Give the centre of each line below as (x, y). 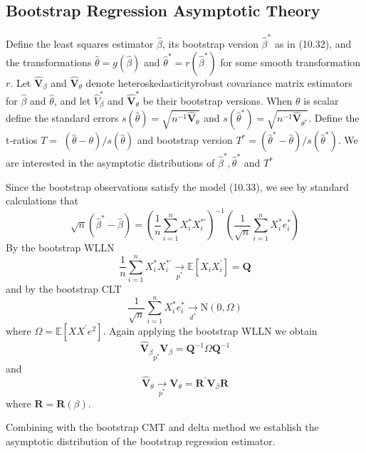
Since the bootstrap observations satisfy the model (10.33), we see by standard (177, 186)
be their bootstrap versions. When (218, 100)
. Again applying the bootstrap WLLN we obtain (210, 330)
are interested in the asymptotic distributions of (110, 163)
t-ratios (22, 140)
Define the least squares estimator (80, 43)
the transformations (49, 62)
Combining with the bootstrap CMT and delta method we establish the (162, 427)
